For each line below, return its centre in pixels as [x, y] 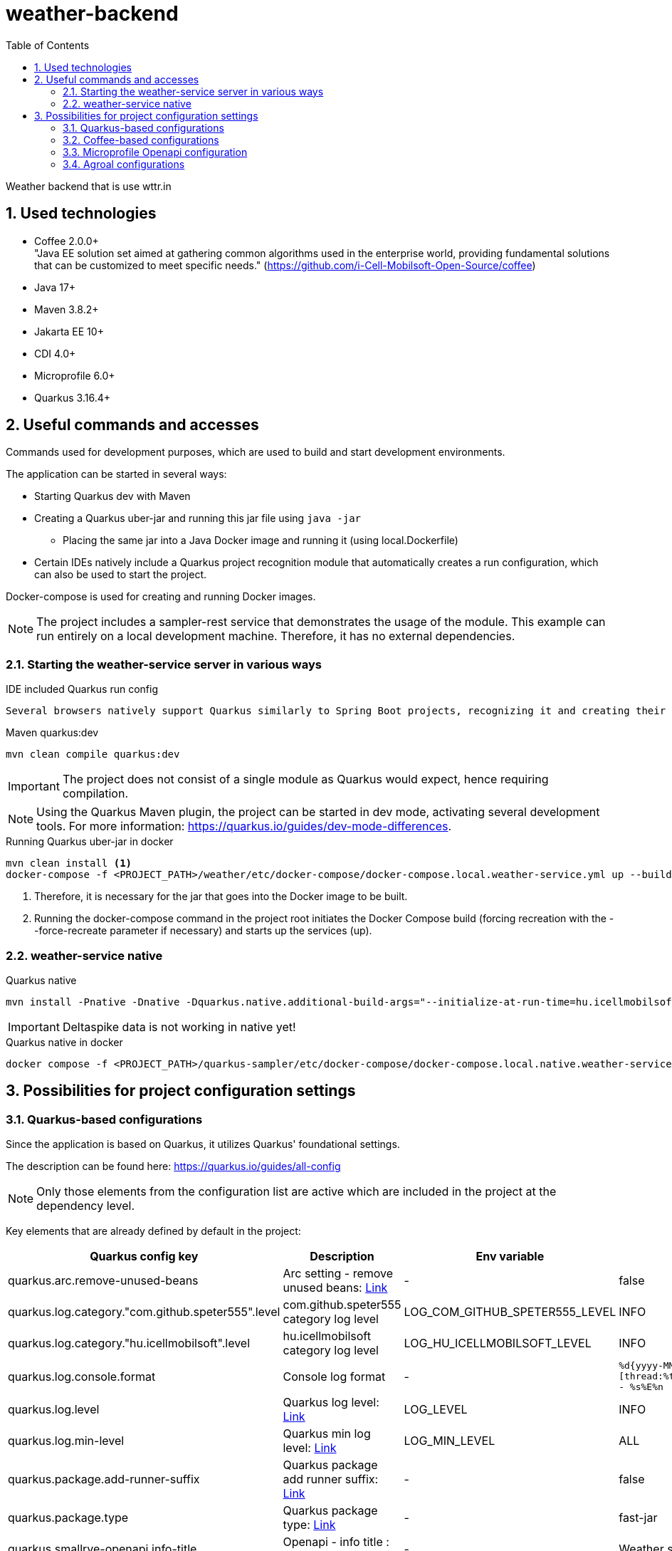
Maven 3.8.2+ [67, 309]
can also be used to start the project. [120, 575]
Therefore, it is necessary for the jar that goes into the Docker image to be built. [221, 897]
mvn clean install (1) [69, 863]
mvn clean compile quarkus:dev [93, 754]
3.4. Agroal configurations [124, 164]
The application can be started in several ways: [116, 474]
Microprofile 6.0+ [75, 375]
